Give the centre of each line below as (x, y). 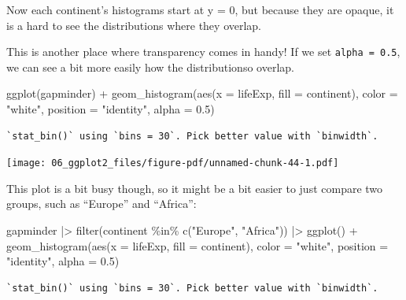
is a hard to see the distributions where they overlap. (134, 25)
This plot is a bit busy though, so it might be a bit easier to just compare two (195, 188)
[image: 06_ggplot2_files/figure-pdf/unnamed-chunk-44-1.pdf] (173, 163)
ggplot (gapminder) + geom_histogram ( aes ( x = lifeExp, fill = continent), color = (202, 93)
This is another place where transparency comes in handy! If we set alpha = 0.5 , (203, 52)
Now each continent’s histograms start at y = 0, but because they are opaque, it (200, 9)
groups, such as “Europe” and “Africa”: (101, 204)
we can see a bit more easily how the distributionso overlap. (150, 67)
